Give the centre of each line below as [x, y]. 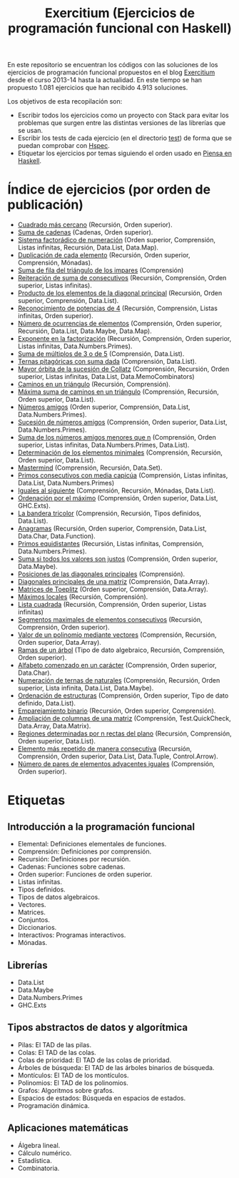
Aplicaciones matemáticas [68, 1128]
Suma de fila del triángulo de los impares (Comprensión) [101, 270]
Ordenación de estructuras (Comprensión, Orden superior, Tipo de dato [123, 696]
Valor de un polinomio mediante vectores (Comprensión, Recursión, [117, 635]
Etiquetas [36, 800]
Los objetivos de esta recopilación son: [65, 102]
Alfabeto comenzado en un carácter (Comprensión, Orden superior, [117, 665]
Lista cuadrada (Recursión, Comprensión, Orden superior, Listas [112, 605]
